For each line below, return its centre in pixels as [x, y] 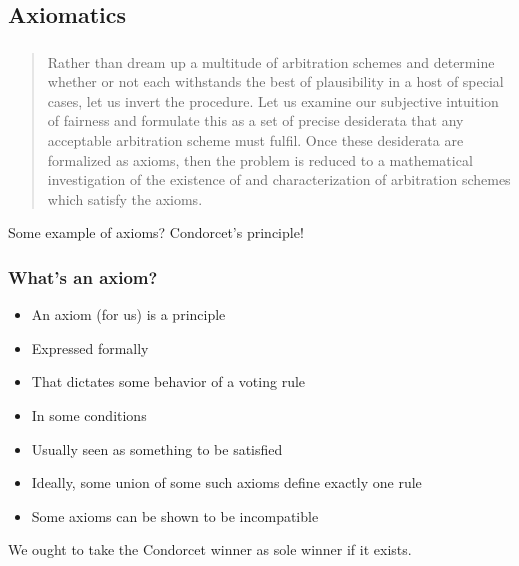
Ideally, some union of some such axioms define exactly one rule [226, 482]
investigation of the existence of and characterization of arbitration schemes [279, 179]
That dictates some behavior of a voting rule [168, 381]
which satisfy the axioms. [125, 198]
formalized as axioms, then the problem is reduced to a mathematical [260, 159]
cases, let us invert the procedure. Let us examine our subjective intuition [273, 100]
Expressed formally [90, 347]
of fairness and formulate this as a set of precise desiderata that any [255, 120]
